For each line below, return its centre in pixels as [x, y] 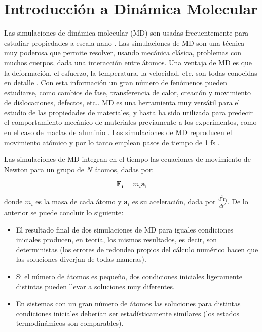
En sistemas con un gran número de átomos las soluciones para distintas [128, 303]
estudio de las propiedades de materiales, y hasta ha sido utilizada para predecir [129, 112]
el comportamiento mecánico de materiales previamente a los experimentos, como [130, 122]
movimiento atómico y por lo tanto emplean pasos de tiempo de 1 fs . [112, 142]
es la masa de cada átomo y [79, 201]
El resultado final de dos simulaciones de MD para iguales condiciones [125, 229]
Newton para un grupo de [44, 169]
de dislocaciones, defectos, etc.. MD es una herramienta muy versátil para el [122, 102]
